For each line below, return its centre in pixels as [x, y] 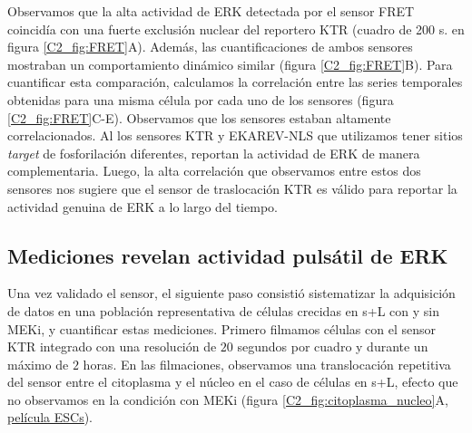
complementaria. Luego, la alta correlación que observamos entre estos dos [214, 171]
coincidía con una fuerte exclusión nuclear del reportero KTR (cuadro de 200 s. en [236, 29]
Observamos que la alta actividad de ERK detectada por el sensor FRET [211, 11]
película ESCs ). [50, 417]
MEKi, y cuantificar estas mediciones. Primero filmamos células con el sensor [221, 328]
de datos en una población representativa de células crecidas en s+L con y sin [223, 310]
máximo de [38, 364]
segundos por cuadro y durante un [333, 346]
